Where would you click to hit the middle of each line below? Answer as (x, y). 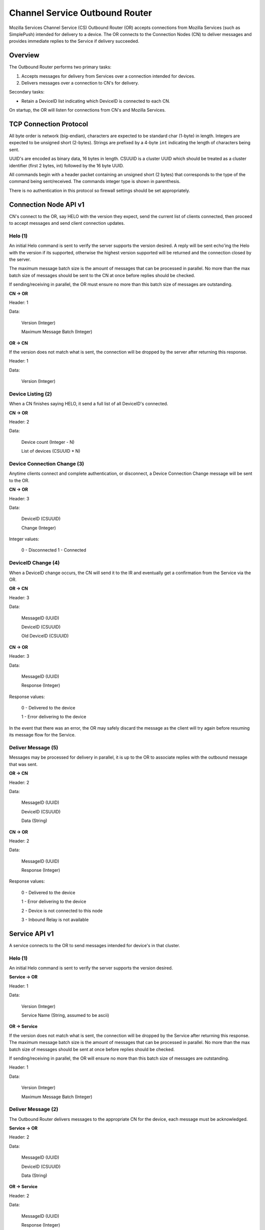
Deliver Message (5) (34, 748)
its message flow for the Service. (42, 735)
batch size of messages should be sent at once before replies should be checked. (92, 1049)
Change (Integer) (39, 528)
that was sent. (23, 764)
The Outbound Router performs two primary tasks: (60, 67)
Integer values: (24, 539)
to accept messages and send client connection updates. (67, 223)
